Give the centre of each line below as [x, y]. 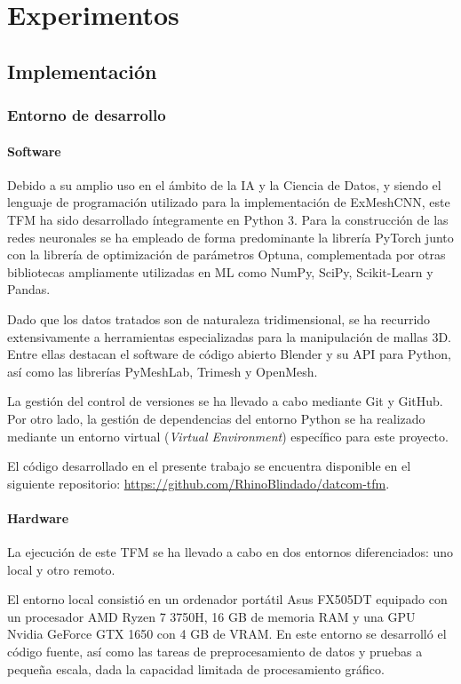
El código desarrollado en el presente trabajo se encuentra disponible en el [209, 466]
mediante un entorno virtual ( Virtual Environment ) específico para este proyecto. [228, 436]
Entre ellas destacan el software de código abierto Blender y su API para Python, [229, 354]
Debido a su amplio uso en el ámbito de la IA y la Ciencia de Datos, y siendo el [224, 184]
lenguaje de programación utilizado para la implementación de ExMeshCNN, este [229, 202]
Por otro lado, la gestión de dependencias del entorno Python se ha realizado [216, 418]
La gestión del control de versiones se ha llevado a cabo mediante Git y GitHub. [225, 401]
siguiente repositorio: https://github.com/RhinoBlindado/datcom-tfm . [199, 483]
